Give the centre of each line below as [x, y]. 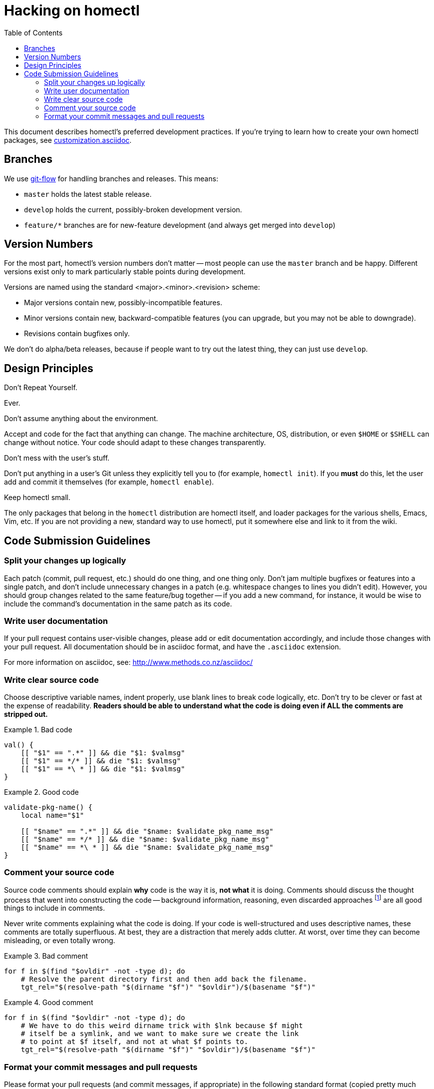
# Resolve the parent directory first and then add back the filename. [164, 979]
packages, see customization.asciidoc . [68, 140]
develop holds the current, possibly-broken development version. [133, 209]
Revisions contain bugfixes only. [77, 334]
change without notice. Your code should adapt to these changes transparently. [135, 443]
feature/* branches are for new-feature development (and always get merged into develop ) [180, 225]
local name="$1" [52, 815]
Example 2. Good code [41, 792]
